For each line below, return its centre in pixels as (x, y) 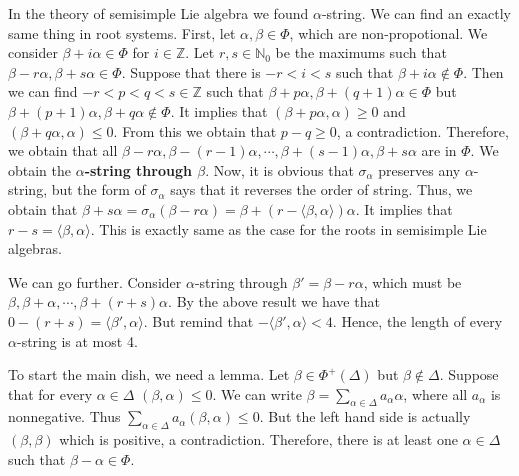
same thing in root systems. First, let (122, 32)
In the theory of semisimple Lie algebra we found (158, 13)
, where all (435, 393)
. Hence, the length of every (417, 320)
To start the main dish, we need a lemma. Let (149, 374)
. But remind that (198, 320)
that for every (50, 393)
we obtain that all (63, 150)
